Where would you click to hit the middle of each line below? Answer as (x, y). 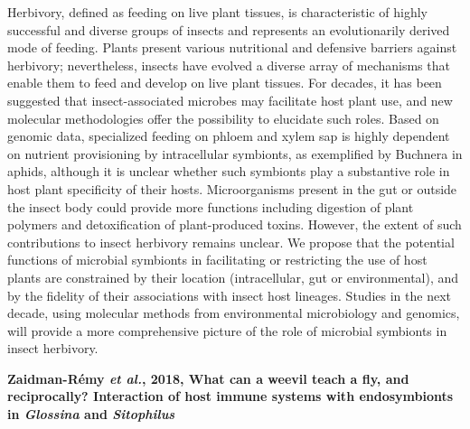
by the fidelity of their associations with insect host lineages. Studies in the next (229, 295)
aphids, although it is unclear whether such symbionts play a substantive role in (229, 171)
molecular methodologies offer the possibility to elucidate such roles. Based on (223, 118)
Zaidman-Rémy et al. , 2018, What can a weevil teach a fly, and (208, 378)
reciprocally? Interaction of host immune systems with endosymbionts (230, 396)
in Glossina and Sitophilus (91, 414)
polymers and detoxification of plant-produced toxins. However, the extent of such (235, 224)
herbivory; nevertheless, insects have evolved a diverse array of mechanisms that (229, 65)
